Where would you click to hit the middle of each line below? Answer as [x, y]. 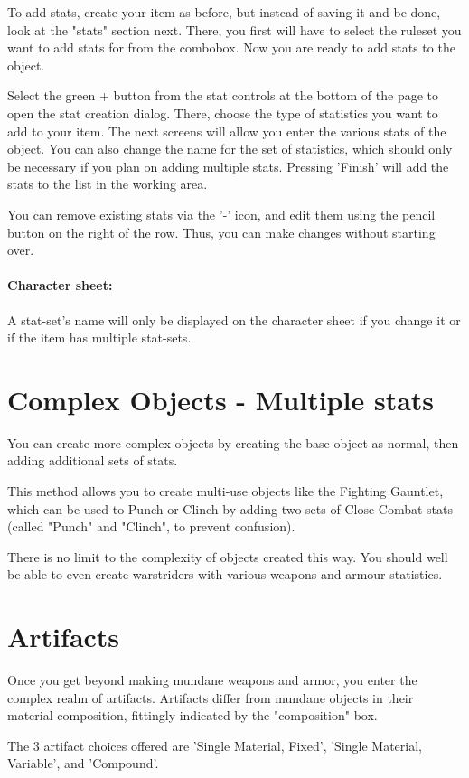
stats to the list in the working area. [108, 184]
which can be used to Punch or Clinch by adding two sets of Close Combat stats [230, 508]
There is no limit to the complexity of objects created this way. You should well [228, 556]
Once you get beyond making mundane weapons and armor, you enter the [212, 680]
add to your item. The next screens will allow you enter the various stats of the [227, 131]
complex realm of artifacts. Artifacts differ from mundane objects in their [211, 697]
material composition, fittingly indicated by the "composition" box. [192, 715]
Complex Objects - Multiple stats [221, 399]
